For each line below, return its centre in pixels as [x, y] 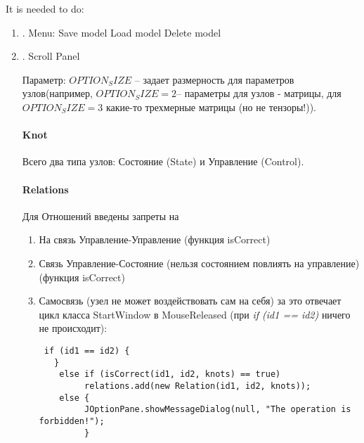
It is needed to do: [45, 8]
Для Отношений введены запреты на [100, 216]
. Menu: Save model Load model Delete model [122, 32]
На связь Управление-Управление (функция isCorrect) [155, 239]
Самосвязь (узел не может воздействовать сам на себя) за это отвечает [190, 301]
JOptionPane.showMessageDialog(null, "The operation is [218, 410]
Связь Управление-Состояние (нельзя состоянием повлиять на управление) [199, 263]
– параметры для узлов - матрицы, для [259, 93]
